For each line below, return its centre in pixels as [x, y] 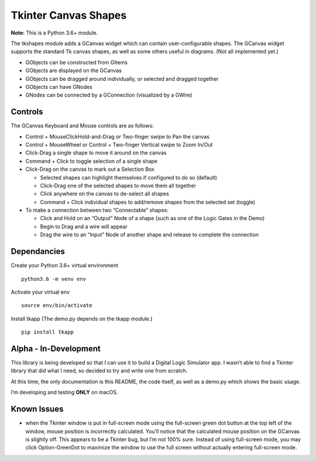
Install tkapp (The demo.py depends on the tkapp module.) [82, 318]
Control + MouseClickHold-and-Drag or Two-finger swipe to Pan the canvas [118, 136]
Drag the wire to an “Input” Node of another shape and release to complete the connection [150, 235]
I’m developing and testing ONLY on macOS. [64, 393]
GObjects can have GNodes [59, 87]
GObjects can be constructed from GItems [77, 62]
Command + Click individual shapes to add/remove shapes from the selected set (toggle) [148, 202]
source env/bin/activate [57, 305]
